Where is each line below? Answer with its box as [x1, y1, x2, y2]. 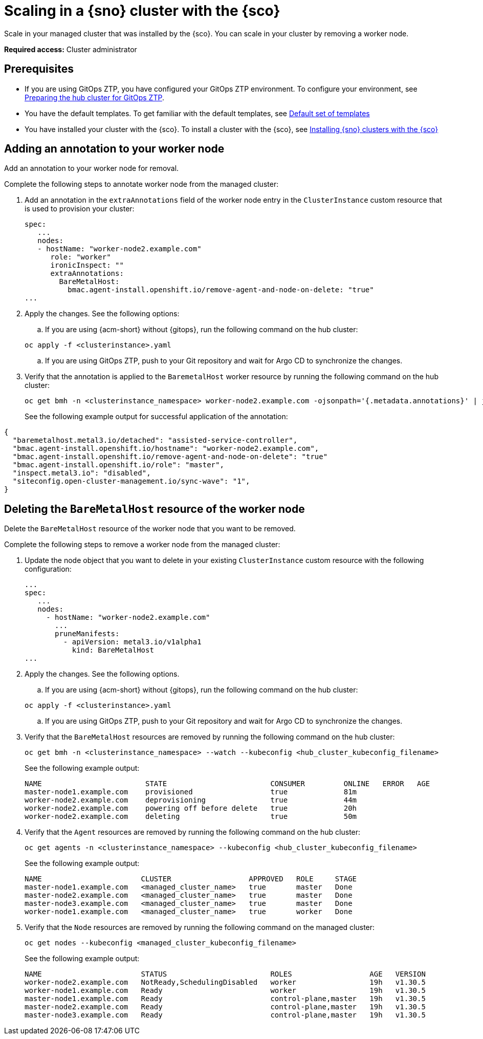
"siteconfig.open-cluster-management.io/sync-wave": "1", [12, 477, 250, 486]
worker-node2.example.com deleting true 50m [25, 812, 357, 821]
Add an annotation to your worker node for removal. [4, 164, 179, 173]
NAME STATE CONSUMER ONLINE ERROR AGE [25, 780, 430, 788]
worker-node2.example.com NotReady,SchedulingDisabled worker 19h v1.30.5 [25, 978, 426, 987]
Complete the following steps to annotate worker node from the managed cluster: [4, 180, 279, 189]
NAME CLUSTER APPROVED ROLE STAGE [25, 875, 357, 883]
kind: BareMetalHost [72, 646, 154, 655]
